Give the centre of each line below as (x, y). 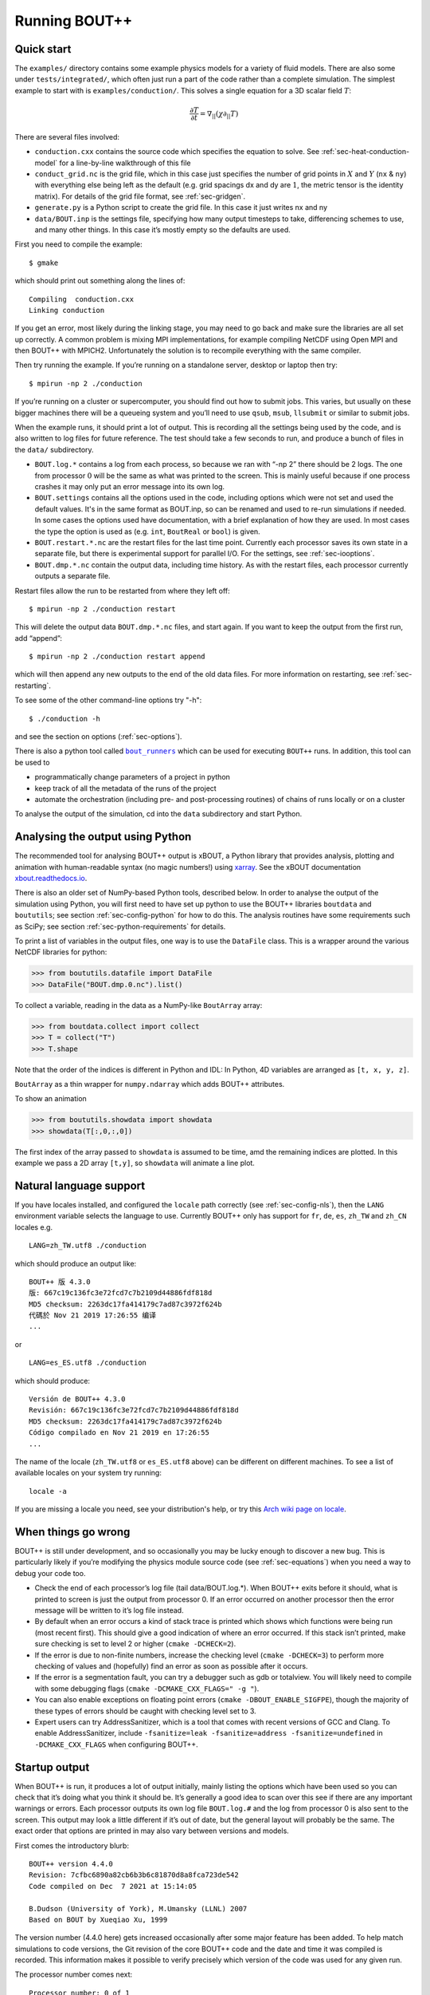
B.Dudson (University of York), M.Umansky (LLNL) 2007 (138, 1908)
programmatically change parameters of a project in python (133, 777)
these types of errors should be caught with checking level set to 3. (145, 1711)
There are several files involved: (67, 136)
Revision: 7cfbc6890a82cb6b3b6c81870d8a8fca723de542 (134, 1875)
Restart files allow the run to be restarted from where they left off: (122, 591)
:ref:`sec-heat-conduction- (365, 152)
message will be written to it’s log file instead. (109, 1610)
